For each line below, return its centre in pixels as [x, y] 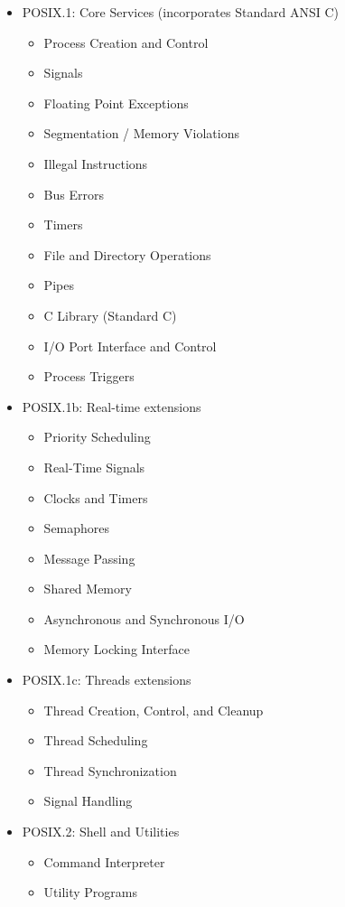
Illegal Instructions [96, 163]
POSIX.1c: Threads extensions [107, 680]
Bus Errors [74, 194]
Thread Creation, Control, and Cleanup [154, 710]
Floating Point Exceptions [116, 103]
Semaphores [77, 528]
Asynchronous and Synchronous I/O [144, 618]
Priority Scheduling [97, 437]
